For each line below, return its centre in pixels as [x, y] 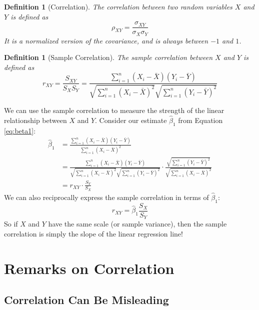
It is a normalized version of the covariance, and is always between [106, 40]
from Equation [200, 120]
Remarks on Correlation [89, 268]
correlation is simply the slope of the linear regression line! [93, 233]
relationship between [35, 120]
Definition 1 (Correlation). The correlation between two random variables [118, 6]
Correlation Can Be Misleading [86, 300]
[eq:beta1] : [20, 130]
